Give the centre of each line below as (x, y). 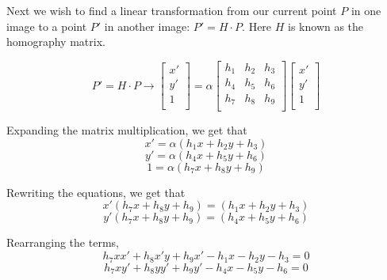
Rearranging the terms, (63, 242)
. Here (257, 26)
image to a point (47, 26)
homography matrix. (56, 42)
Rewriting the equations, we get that (96, 192)
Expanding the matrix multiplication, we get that (127, 130)
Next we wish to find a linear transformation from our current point (172, 10)
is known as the (326, 26)
